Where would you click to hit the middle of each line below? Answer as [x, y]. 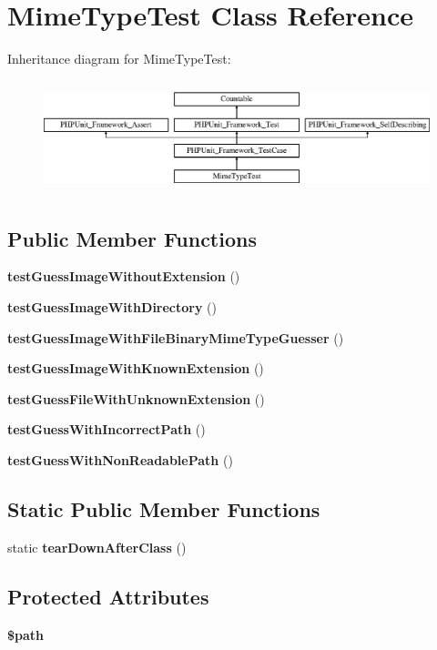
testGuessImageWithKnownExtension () [136, 368]
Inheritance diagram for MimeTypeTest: [119, 59]
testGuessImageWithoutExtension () [124, 276]
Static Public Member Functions [164, 508]
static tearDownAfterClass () [97, 547]
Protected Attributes [108, 596]
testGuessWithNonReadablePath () [120, 459]
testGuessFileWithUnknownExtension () [136, 398]
